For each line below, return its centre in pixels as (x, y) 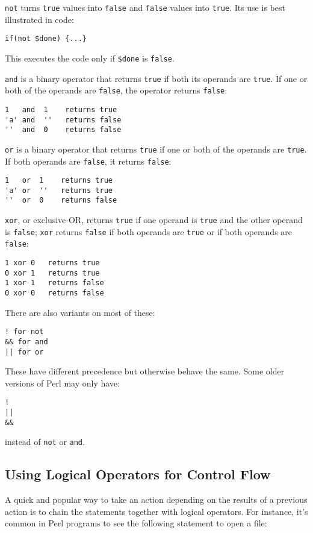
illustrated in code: (39, 19)
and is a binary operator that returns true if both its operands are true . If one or (156, 78)
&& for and (26, 342)
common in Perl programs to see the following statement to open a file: (136, 523)
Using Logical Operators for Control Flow (138, 474)
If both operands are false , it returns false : (88, 161)
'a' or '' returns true (59, 190)
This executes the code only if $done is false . (90, 58)
